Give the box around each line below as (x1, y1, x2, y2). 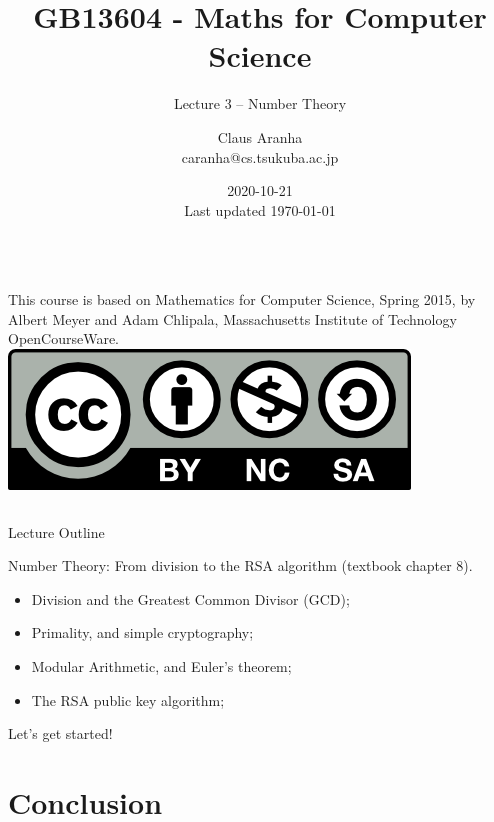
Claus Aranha (217, 126, 303, 147)
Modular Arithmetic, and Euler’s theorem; (31, 656, 292, 677)
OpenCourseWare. (8, 328, 120, 349)
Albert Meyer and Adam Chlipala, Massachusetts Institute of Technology (8, 308, 457, 329)
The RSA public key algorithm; (31, 689, 225, 710)
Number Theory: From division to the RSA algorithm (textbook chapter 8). (8, 555, 473, 576)
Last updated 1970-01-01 (184, 199, 336, 220)
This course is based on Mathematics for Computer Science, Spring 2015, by (8, 289, 476, 310)
